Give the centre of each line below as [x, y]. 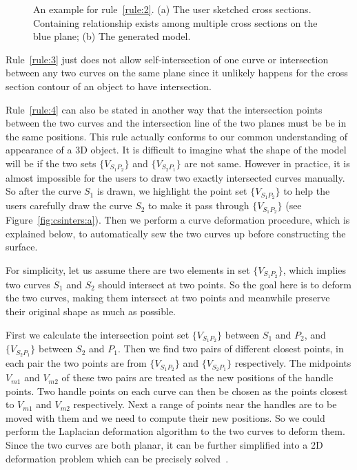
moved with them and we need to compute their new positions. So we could [165, 417]
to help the [307, 191]
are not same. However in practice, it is [267, 163]
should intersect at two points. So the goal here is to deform [225, 284]
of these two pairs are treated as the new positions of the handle [197, 377]
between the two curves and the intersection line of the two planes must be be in [176, 123]
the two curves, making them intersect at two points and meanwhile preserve [168, 298]
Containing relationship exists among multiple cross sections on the [175, 22]
